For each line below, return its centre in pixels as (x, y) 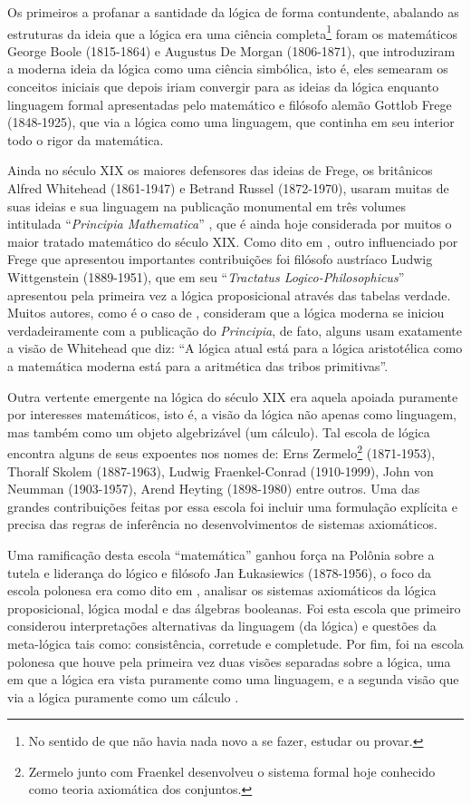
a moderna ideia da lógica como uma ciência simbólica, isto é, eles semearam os (228, 69)
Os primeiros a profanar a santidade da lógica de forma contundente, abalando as (233, 12)
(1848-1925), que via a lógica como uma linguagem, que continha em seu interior (231, 122)
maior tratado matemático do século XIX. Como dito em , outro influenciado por (233, 241)
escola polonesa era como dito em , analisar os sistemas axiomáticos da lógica (222, 590)
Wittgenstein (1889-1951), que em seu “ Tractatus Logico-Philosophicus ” (206, 276)
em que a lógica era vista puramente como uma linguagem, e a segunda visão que (233, 679)
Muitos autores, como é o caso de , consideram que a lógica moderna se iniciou (226, 313)
